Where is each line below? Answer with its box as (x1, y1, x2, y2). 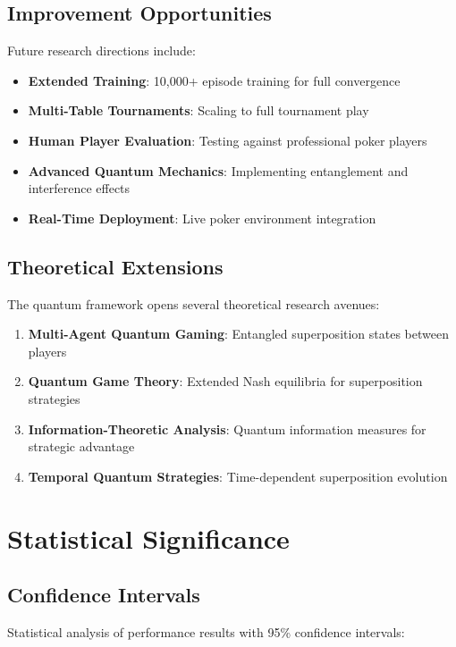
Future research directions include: (7, 41, 196, 60)
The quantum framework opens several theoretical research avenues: (7, 294, 380, 313)
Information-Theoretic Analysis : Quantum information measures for (28, 419, 426, 438)
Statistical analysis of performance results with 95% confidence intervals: (7, 622, 405, 641)
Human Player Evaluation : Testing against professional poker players (28, 130, 427, 149)
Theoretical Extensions (7, 252, 224, 280)
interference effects (28, 179, 131, 197)
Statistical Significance (7, 519, 290, 556)
